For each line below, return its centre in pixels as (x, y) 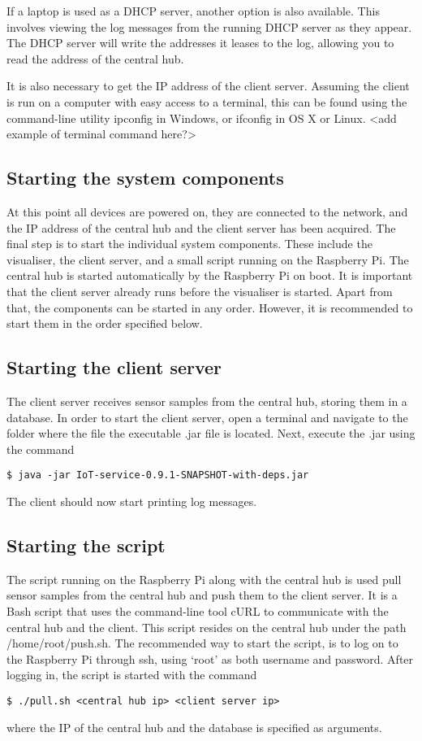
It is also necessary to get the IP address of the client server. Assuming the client (208, 86)
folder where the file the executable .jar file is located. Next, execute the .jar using (211, 433)
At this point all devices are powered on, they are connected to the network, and (207, 211)
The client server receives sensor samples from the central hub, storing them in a (207, 401)
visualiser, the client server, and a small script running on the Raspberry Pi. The (208, 259)
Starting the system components (145, 178)
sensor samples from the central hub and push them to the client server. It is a (202, 595)
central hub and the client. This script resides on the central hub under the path (207, 627)
